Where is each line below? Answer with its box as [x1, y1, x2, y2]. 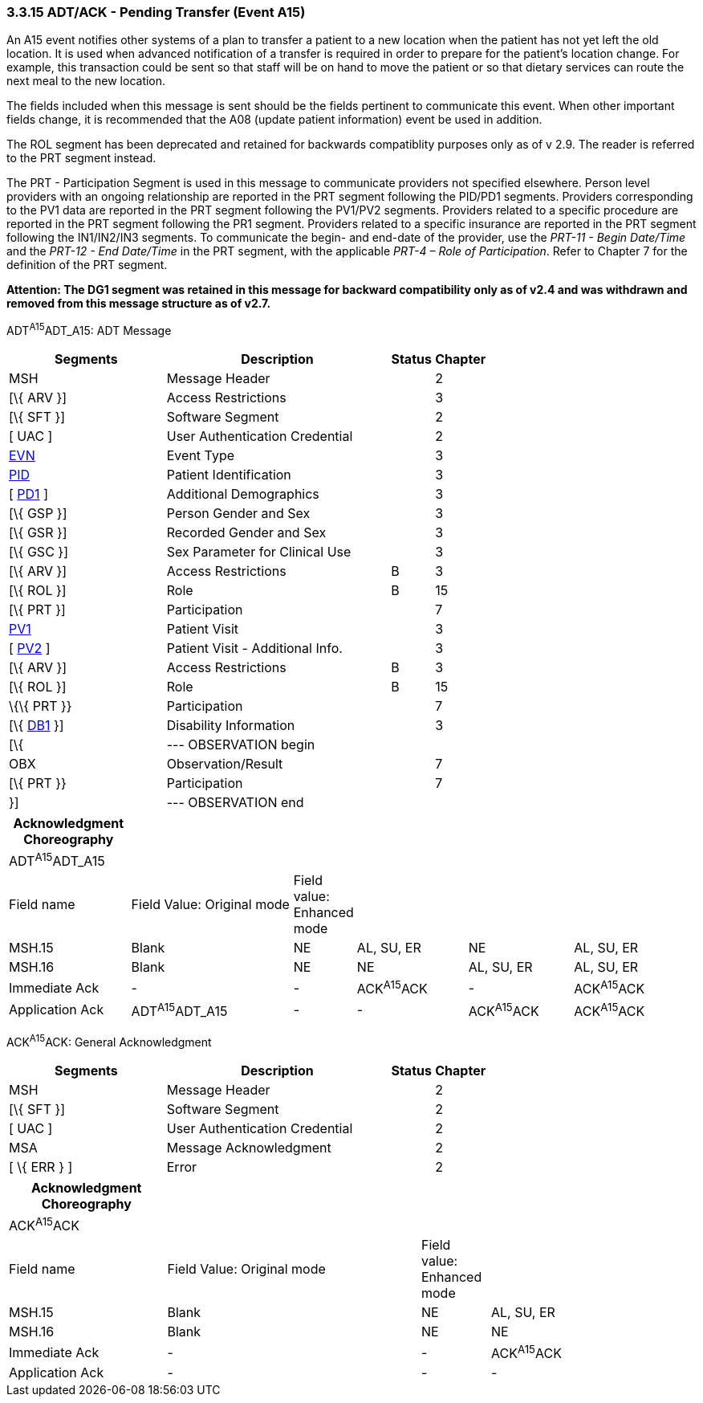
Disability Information [166, 717, 295, 734]
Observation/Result [166, 756, 283, 773]
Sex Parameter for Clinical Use [166, 544, 351, 561]
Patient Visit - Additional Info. [166, 640, 343, 657]
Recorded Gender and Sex [166, 524, 327, 541]
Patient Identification [166, 467, 291, 483]
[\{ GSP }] [9, 505, 67, 522]
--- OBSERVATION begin [166, 736, 315, 753]
